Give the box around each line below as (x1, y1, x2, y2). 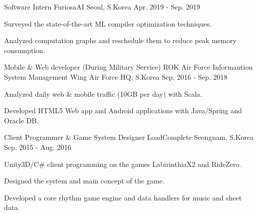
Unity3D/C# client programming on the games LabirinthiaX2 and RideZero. (4, 158, 241, 169)
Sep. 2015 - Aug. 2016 (4, 141, 71, 152)
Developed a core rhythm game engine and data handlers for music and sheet (4, 192, 242, 202)
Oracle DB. (4, 115, 39, 125)
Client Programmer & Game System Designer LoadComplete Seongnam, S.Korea (4, 132, 254, 142)
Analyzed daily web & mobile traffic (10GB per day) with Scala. (4, 88, 202, 99)
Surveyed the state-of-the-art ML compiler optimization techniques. (4, 18, 212, 29)
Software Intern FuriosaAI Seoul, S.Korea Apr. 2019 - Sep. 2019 (4, 2, 200, 12)
